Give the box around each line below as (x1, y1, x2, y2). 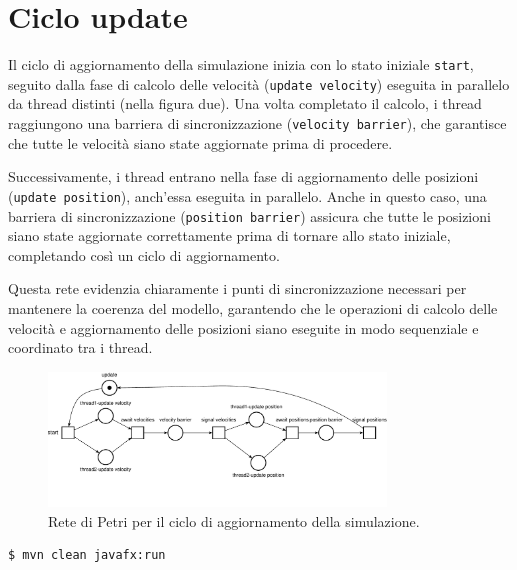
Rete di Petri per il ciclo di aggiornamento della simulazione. (48, 510, 420, 531)
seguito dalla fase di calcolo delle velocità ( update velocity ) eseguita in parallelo (8, 73, 510, 94)
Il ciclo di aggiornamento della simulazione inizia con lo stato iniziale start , (8, 54, 474, 75)
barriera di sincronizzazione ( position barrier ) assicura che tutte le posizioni (8, 205, 491, 226)
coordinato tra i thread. (8, 337, 153, 358)
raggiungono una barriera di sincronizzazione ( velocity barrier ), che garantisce (8, 113, 507, 134)
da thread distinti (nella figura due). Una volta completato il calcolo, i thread (8, 93, 482, 114)
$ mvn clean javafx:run (8, 548, 166, 563)
